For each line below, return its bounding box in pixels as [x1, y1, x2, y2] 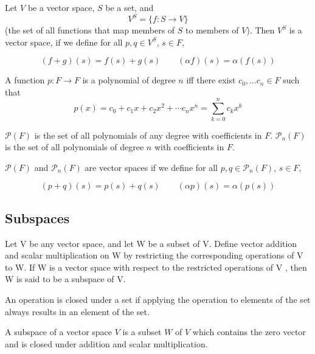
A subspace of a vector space [5, 325, 112, 338]
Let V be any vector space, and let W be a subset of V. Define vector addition [5, 237, 297, 249]
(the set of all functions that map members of [5, 24, 175, 36]
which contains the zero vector [192, 325, 306, 338]
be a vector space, [27, 1, 95, 13]
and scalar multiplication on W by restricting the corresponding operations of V [5, 249, 303, 262]
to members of [185, 24, 239, 36]
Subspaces [5, 208, 70, 227]
